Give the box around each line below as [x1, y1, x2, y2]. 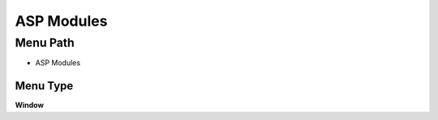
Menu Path [15, 35, 75, 50]
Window [15, 101, 45, 110]
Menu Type [15, 79, 74, 93]
